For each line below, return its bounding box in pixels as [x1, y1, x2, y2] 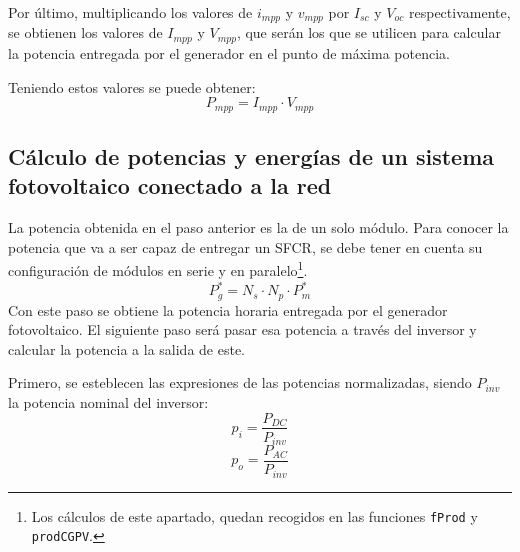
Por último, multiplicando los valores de [8, 2, 253, 22]
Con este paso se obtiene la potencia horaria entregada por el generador [8, 299, 448, 320]
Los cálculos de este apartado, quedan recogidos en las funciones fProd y [31, 505, 478, 526]
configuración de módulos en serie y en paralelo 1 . [8, 257, 308, 280]
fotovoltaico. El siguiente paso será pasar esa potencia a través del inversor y [8, 319, 477, 340]
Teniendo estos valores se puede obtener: [8, 76, 256, 97]
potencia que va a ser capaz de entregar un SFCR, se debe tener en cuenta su [8, 236, 483, 257]
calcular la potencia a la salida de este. [8, 338, 246, 359]
